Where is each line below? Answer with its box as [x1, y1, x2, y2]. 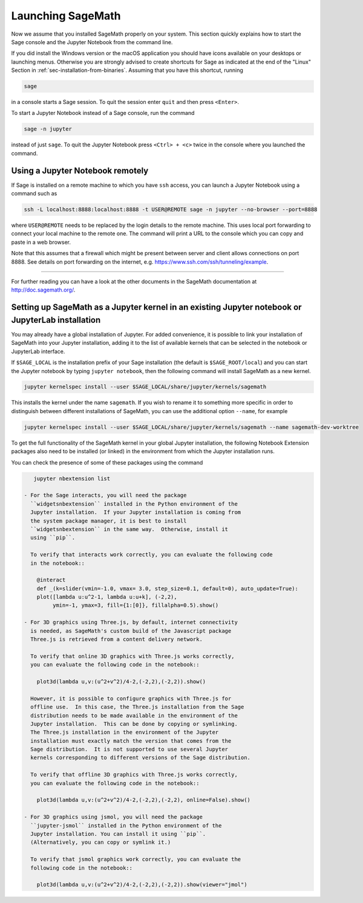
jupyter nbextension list [33, 475, 111, 482]
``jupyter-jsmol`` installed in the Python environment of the [30, 822, 222, 829]
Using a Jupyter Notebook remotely [11, 165, 149, 175]
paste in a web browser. [11, 238, 71, 246]
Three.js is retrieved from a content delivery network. [30, 636, 203, 643]
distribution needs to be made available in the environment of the [30, 712, 238, 719]
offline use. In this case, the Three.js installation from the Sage [30, 703, 244, 711]
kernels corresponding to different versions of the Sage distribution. [30, 754, 251, 761]
